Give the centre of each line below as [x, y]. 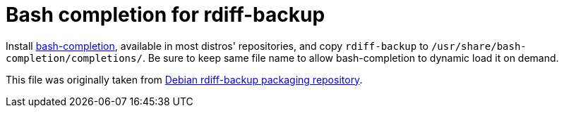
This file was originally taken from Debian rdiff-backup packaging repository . [184, 79]
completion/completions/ [74, 58]
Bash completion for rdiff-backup [166, 15]
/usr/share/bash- [479, 46]
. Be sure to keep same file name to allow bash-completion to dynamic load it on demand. [350, 58]
